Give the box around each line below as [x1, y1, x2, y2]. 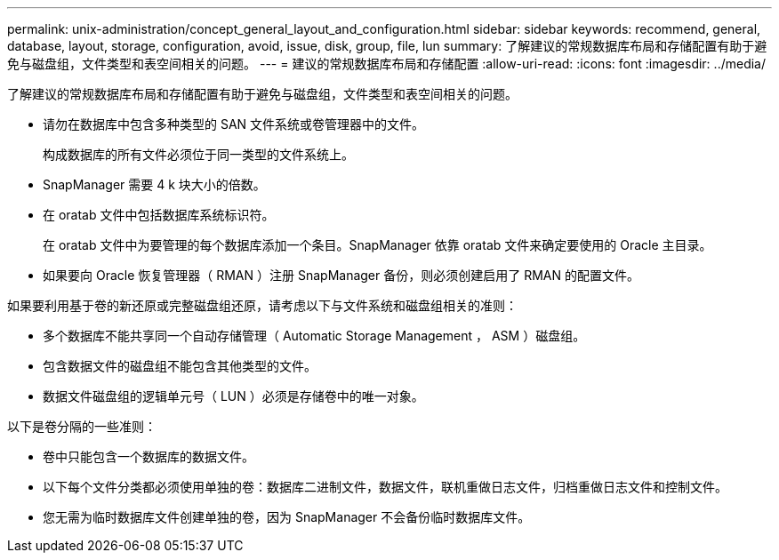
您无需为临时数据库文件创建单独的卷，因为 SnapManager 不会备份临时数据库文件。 [43, 509, 531, 524]
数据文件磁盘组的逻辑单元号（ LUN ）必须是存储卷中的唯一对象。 [43, 388, 424, 404]
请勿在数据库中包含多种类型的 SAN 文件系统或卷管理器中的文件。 [43, 116, 425, 132]
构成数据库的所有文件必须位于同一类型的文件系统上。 [43, 147, 354, 162]
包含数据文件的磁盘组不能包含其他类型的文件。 [43, 358, 317, 373]
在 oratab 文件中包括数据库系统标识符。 [43, 207, 275, 222]
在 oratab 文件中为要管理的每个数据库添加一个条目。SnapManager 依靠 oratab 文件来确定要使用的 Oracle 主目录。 [43, 237, 712, 252]
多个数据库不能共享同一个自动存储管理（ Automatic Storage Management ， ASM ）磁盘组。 [43, 328, 586, 343]
